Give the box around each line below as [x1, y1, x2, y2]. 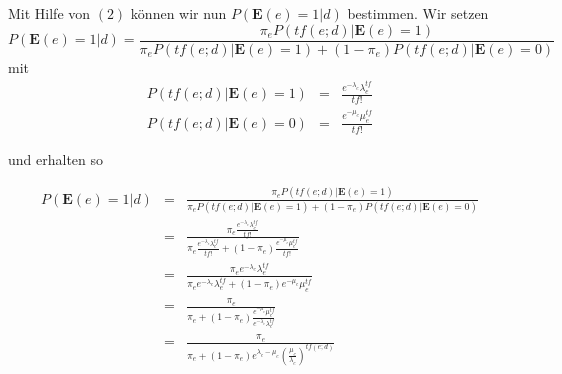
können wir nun [130, 3, 227, 23]
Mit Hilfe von [8, 3, 91, 23]
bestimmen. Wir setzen [347, 3, 489, 23]
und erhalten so [8, 148, 104, 169]
